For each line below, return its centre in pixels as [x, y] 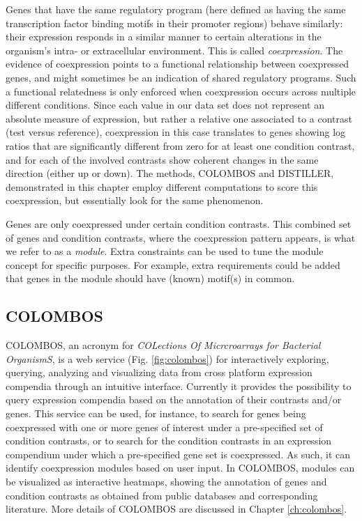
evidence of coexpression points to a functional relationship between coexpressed [178, 64]
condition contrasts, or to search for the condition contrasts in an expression [169, 441]
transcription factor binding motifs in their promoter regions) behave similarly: [174, 23]
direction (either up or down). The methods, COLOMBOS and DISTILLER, [170, 173]
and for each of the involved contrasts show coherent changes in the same [162, 159]
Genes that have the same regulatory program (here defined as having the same [176, 9]
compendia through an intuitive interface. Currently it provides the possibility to [179, 386]
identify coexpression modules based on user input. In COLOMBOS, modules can [180, 468]
